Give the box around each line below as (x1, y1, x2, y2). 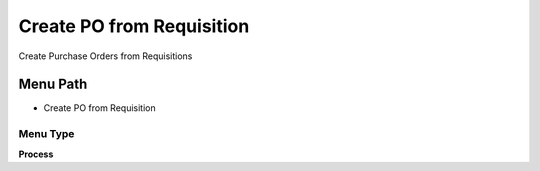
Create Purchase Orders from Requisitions (18, 50, 193, 62)
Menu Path (18, 76, 88, 93)
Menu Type (18, 127, 75, 141)
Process (18, 148, 54, 160)
